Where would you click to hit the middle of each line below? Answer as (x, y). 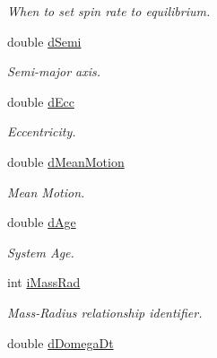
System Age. (41, 252)
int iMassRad (44, 282)
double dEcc (41, 101)
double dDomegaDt (61, 342)
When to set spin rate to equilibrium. (109, 11)
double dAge (42, 222)
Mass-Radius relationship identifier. (105, 312)
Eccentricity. (42, 131)
